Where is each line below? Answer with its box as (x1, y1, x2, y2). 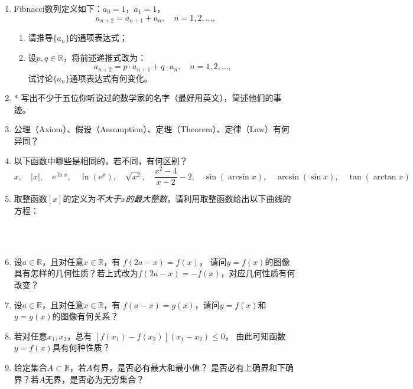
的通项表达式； (69, 31, 128, 44)
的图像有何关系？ (52, 310, 119, 322)
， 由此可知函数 (225, 329, 286, 342)
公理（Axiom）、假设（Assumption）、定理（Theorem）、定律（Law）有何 (14, 123, 290, 135)
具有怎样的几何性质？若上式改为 (14, 267, 138, 279)
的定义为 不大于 (63, 192, 121, 205)
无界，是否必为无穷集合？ (45, 372, 145, 385)
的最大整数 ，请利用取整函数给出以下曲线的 (125, 192, 291, 205)
